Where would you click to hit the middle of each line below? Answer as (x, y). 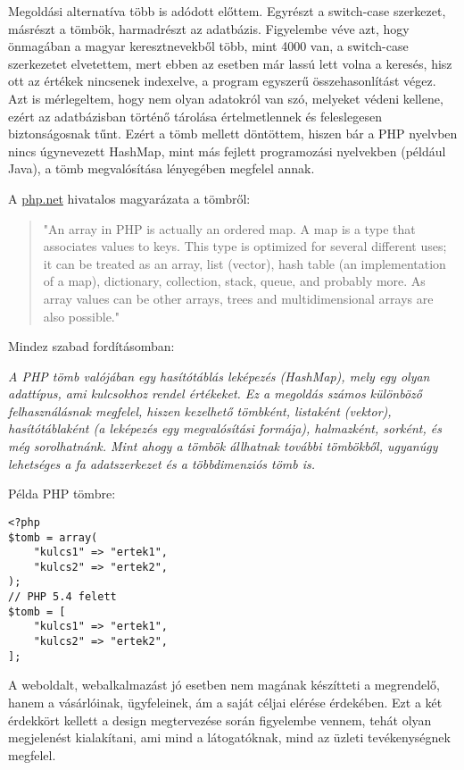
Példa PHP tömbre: (62, 494)
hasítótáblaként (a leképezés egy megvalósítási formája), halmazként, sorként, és (225, 428)
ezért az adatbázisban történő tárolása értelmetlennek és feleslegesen (195, 116)
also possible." (81, 316)
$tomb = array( (53, 537)
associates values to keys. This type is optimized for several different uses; (245, 246)
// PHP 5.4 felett (62, 597)
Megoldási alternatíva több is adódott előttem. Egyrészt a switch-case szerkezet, (227, 11)
